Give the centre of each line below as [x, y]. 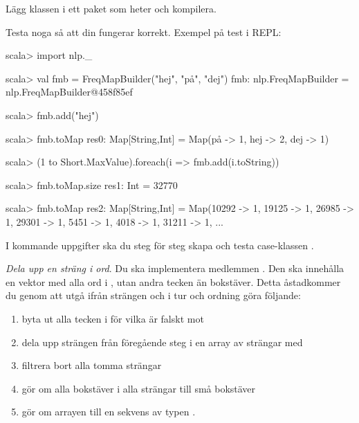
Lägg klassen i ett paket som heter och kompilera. [111, 8]
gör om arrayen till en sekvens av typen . [109, 412]
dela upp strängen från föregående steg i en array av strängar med [162, 342]
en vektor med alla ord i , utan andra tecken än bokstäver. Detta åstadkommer [173, 281]
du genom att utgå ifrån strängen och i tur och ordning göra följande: [153, 295]
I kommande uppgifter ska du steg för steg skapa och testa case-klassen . [160, 245]
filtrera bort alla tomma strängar [92, 365]
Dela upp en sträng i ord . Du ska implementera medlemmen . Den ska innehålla [175, 268]
